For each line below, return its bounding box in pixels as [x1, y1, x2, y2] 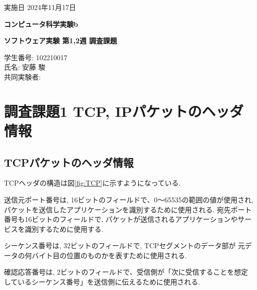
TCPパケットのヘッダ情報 [4, 154, 134, 170]
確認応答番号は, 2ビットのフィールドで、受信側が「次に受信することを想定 [4, 267, 248, 277]
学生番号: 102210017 [4, 52, 68, 62]
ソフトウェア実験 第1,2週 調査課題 [4, 35, 117, 46]
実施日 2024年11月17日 [4, 2, 76, 12]
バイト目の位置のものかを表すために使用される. [31, 250, 187, 260]
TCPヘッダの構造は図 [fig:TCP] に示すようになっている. [4, 178, 181, 188]
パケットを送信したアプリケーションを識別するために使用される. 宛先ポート [4, 204, 252, 214]
